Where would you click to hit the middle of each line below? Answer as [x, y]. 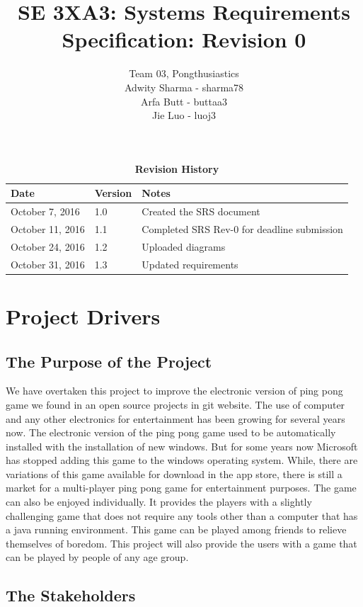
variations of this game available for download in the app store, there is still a [174, 473]
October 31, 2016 [48, 264]
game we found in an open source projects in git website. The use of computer [175, 404]
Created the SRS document [201, 211]
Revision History [177, 168]
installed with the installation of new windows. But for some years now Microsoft [182, 446]
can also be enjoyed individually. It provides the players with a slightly [159, 502]
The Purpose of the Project [109, 361]
